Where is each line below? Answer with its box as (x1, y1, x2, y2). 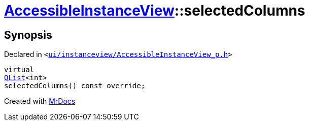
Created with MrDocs (4, 97, 76, 106)
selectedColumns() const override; (4, 82, 146, 90)
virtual (4, 66, 35, 74)
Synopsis (4, 28, 52, 41)
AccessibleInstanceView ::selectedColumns (4, 2, 305, 19)
